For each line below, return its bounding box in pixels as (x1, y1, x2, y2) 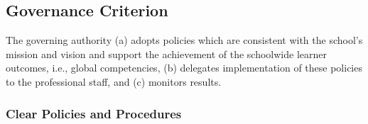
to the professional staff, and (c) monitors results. (6, 74, 222, 89)
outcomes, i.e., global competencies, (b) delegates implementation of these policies (6, 60, 362, 75)
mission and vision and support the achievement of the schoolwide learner (6, 46, 328, 61)
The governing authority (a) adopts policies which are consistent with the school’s (6, 33, 363, 47)
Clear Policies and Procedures (6, 104, 182, 122)
